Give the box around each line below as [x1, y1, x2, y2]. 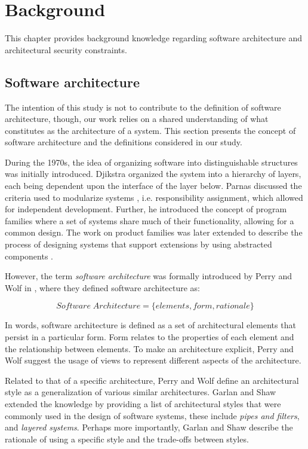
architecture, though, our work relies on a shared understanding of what [5, 112, 269, 125]
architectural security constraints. [5, 43, 127, 56]
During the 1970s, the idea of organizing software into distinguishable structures [5, 155, 298, 168]
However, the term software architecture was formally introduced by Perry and [5, 270, 292, 282]
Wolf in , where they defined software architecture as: [5, 281, 200, 294]
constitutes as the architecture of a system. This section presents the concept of [5, 124, 296, 136]
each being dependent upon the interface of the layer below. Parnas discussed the [5, 179, 302, 192]
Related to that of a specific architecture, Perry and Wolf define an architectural [5, 374, 299, 386]
